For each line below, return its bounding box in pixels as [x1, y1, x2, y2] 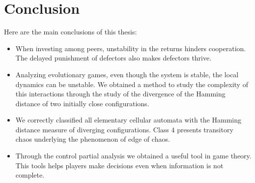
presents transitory [177, 124, 233, 134]
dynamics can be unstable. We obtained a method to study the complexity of [15, 79, 248, 89]
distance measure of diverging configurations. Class [15, 124, 169, 134]
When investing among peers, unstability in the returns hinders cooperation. [15, 43, 246, 53]
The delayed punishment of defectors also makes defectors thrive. [15, 53, 212, 63]
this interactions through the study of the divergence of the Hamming [15, 89, 226, 99]
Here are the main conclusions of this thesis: [4, 27, 137, 37]
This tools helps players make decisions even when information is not [15, 160, 224, 170]
